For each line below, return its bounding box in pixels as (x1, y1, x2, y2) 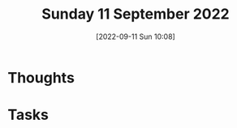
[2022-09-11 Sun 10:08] (96, 32, 175, 41)
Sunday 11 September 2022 (41, 5, 230, 23)
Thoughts (7, 68, 75, 87)
